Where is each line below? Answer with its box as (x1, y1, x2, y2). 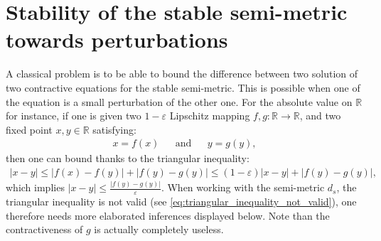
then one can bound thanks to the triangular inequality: (6, 151, 249, 166)
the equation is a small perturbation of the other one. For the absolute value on (6, 94, 353, 109)
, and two (299, 108, 341, 123)
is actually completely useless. (94, 222, 224, 237)
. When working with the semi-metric (161, 180, 325, 195)
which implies (6, 180, 65, 195)
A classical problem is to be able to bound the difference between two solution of (6, 66, 358, 81)
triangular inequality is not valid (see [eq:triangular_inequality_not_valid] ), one (6, 194, 357, 209)
